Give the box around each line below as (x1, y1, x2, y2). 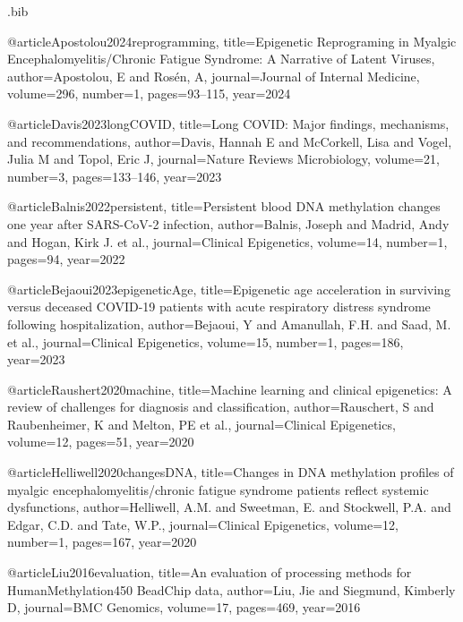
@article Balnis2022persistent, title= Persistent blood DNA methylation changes (7, 197, 441, 216)
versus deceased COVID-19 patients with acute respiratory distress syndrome (7, 297, 431, 316)
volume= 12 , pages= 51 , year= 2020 (7, 432, 194, 451)
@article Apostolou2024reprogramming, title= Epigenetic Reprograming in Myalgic (7, 31, 457, 50)
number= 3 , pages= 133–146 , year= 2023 (7, 166, 222, 185)
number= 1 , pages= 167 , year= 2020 (7, 533, 197, 551)
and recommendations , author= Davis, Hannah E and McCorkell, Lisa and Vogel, (7, 132, 452, 150)
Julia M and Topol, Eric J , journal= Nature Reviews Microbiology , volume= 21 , (7, 149, 440, 168)
